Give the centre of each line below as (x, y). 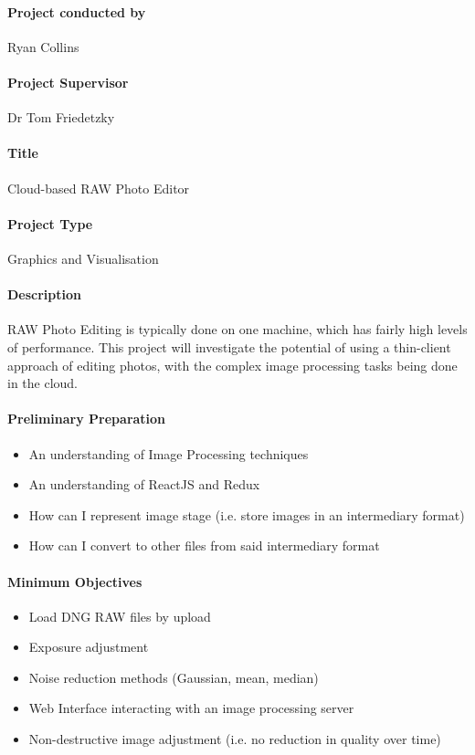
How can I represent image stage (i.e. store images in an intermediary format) (247, 514)
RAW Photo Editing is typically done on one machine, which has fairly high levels (237, 329)
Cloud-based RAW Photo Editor (99, 188)
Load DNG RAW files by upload (120, 616)
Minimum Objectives (75, 581)
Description (45, 294)
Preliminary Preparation (87, 419)
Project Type (50, 223)
